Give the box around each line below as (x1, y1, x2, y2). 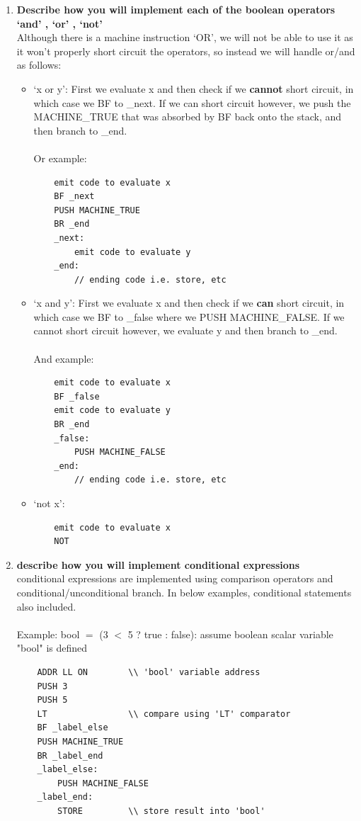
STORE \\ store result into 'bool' (57, 805, 265, 816)
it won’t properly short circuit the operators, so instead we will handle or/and (16, 43, 355, 58)
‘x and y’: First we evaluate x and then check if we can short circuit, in (33, 295, 345, 310)
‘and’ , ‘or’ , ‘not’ (16, 16, 103, 30)
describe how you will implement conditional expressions (16, 557, 300, 572)
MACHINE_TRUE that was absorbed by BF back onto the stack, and (33, 109, 342, 124)
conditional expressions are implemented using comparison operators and (16, 571, 333, 586)
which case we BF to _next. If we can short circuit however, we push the (33, 95, 351, 110)
